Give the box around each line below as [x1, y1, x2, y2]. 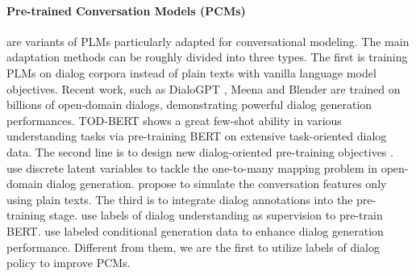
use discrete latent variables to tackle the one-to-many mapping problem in [6, 159, 377, 176]
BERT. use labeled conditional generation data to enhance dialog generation [6, 222, 384, 239]
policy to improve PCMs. [6, 254, 131, 271]
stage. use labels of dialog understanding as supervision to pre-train [48, 207, 383, 224]
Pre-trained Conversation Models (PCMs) [6, 2, 246, 19]
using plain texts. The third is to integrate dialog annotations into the [6, 190, 353, 207]
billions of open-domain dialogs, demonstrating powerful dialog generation [6, 96, 372, 113]
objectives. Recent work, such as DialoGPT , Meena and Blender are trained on [6, 80, 401, 97]
